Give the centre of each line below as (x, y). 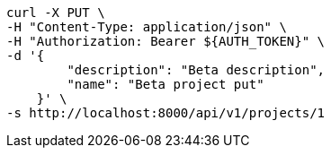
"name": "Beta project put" (165, 84)
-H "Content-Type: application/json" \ (147, 27)
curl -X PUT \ (56, 13)
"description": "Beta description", (196, 70)
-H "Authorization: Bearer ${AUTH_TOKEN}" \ (166, 41)
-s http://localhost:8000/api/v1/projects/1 (166, 113)
